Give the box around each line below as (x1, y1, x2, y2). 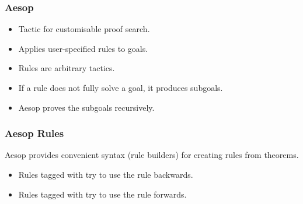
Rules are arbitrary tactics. (18, 62, 115, 74)
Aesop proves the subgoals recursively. (18, 101, 155, 113)
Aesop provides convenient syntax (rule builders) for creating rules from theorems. (5, 149, 299, 161)
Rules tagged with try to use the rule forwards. (18, 188, 187, 200)
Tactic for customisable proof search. (18, 23, 150, 35)
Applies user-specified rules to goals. (18, 42, 148, 54)
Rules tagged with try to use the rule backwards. (18, 168, 193, 180)
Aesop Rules (5, 126, 64, 140)
